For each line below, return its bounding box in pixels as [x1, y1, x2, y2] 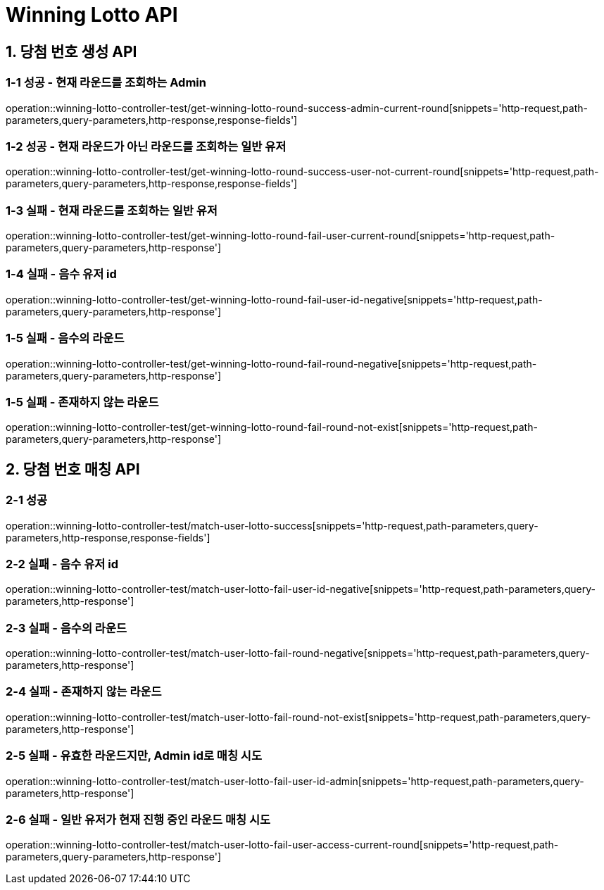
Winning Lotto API [6, 3, 178, 27]
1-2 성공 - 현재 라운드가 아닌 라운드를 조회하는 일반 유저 [6, 139, 287, 153]
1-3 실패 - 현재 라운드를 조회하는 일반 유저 [6, 203, 218, 218]
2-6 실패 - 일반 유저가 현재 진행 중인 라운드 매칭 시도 [6, 812, 270, 827]
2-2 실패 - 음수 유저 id [6, 556, 118, 571]
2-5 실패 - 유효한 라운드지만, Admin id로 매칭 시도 [6, 748, 262, 763]
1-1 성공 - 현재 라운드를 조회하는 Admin [6, 75, 206, 90]
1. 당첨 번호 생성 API [6, 42, 137, 61]
